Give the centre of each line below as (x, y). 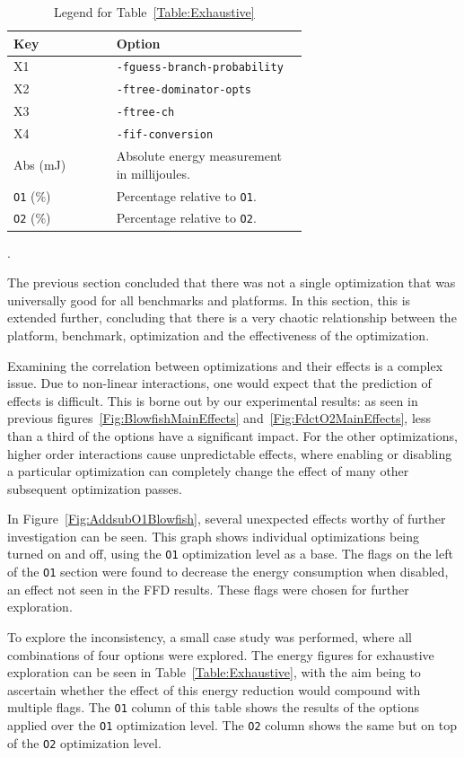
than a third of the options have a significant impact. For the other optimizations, (232, 435)
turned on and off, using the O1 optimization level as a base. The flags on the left (230, 554)
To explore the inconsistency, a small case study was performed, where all (210, 636)
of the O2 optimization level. (84, 742)
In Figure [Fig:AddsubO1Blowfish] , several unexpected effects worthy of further (227, 519)
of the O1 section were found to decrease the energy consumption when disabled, (228, 572)
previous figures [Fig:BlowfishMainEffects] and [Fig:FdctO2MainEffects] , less (219, 418)
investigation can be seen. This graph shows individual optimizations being (214, 536)
